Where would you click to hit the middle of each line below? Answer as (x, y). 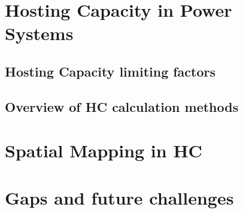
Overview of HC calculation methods (122, 106)
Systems (39, 33)
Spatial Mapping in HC (104, 150)
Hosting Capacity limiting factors (110, 71)
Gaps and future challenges (119, 197)
